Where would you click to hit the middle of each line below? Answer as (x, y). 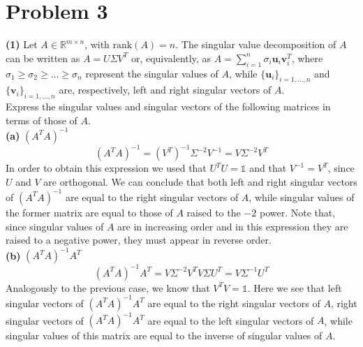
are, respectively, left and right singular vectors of (165, 90)
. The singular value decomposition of (256, 44)
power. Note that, (297, 212)
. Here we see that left (295, 287)
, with (97, 44)
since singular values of (55, 226)
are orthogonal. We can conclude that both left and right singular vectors (200, 181)
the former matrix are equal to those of (89, 212)
